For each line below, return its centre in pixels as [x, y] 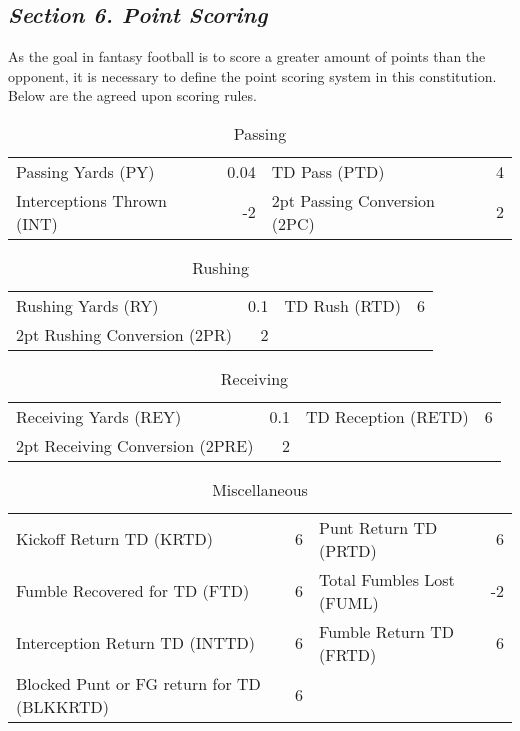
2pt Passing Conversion [353, 200]
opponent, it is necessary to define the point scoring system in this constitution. [252, 75]
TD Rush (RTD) [343, 305]
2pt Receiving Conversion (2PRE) [135, 445]
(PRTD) [348, 550]
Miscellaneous [260, 489]
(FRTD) [348, 654]
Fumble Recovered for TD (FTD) [133, 591]
